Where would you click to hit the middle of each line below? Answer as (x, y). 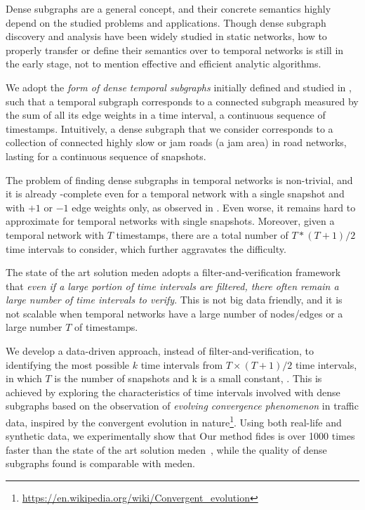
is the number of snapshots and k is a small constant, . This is (188, 378)
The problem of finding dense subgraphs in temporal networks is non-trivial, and (179, 179)
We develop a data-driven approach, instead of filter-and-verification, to (160, 351)
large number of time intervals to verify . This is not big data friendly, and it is (174, 300)
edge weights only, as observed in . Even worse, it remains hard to (214, 207)
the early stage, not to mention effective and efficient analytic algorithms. (164, 64)
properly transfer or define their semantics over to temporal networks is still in (175, 50)
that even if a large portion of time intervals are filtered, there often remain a (172, 286)
